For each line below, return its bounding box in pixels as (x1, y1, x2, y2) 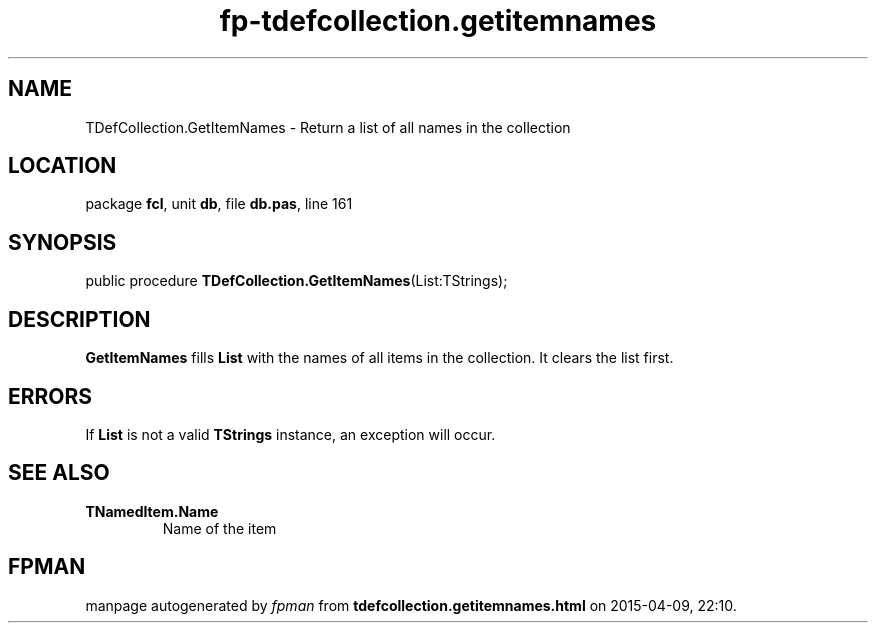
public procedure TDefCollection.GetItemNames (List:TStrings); (85, 272, 508, 290)
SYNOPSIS (8, 229, 117, 255)
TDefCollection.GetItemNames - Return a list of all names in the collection (85, 118, 571, 136)
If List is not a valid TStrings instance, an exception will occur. (85, 425, 496, 443)
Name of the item (162, 519, 277, 537)
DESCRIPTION (8, 306, 151, 332)
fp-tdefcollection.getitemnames (219, 4, 657, 38)
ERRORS (8, 383, 93, 409)
